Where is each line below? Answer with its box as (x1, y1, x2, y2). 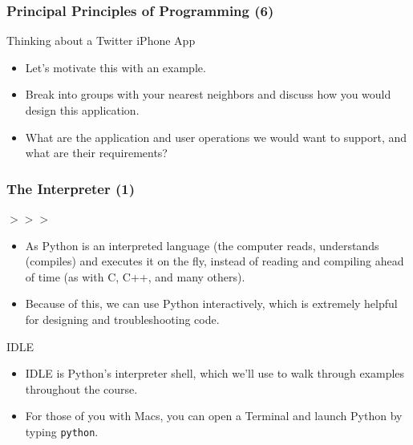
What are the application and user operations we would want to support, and (25, 128, 407, 145)
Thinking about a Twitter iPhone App (6, 32, 196, 49)
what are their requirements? (25, 144, 168, 161)
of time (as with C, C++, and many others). (25, 268, 245, 285)
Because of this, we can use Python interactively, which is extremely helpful (25, 295, 398, 312)
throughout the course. (25, 380, 138, 397)
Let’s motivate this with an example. (25, 59, 206, 75)
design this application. (25, 102, 140, 118)
